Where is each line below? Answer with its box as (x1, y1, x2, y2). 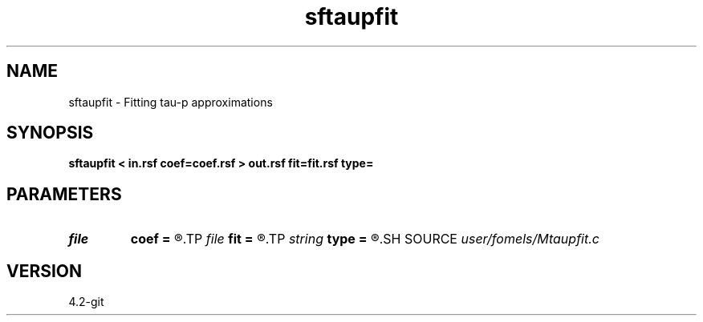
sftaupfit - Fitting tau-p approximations (68, 95, 273, 109)
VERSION (6, 260, 83, 281)
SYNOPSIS (6, 123, 94, 143)
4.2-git (68, 295, 104, 309)
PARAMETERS (6, 183, 122, 204)
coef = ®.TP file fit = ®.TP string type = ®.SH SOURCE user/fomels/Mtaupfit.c (130, 231, 599, 248)
